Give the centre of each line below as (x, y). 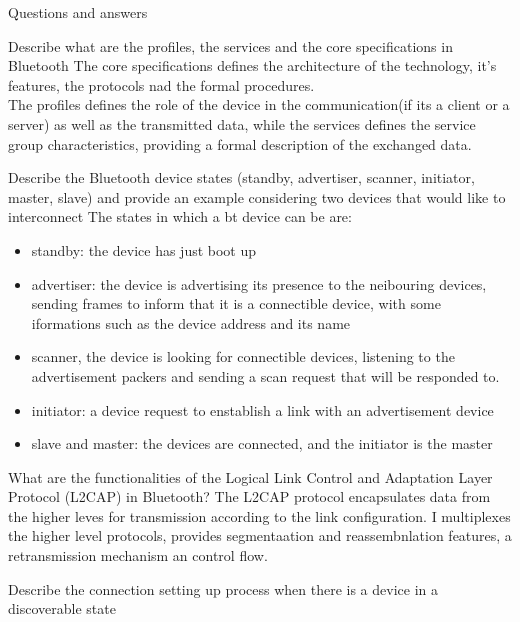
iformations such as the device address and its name (191, 322)
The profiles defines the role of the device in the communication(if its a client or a (259, 104)
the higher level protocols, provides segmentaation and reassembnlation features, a (260, 535)
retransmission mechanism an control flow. (138, 555)
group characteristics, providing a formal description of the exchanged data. (240, 143)
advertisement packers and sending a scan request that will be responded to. (265, 375)
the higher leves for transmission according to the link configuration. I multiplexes (259, 515)
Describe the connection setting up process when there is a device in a (223, 588)
